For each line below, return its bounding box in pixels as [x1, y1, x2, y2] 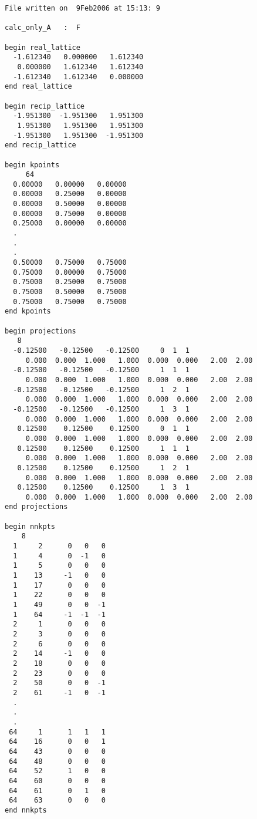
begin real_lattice [5, 43, 80, 52]
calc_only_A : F [5, 23, 80, 32]
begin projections [5, 326, 76, 335]
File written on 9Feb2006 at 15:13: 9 [5, 4, 160, 12]
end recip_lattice [5, 141, 76, 150]
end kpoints [5, 307, 51, 316]
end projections [5, 503, 68, 511]
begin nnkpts [5, 522, 55, 531]
